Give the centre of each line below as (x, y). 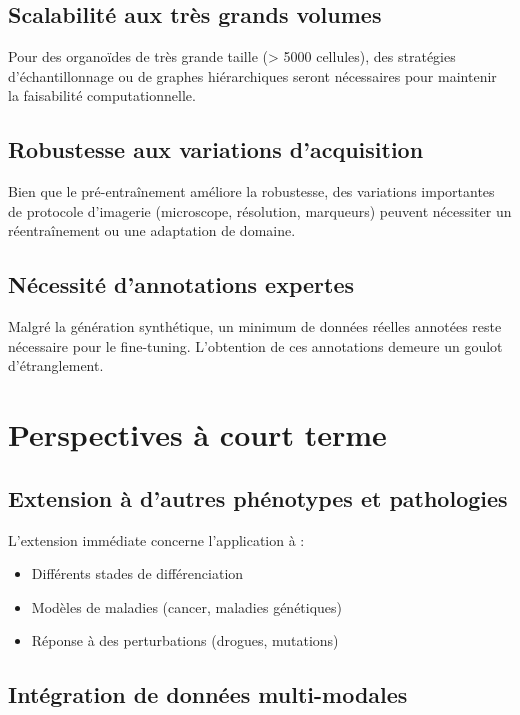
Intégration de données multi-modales (208, 694)
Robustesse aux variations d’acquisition (216, 149)
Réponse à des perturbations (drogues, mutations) (185, 640)
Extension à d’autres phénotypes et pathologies (258, 497)
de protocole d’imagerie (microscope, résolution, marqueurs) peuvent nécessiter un (260, 210)
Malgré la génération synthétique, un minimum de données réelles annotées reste (255, 326)
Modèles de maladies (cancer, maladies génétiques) (187, 606)
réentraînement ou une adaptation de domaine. (152, 230)
